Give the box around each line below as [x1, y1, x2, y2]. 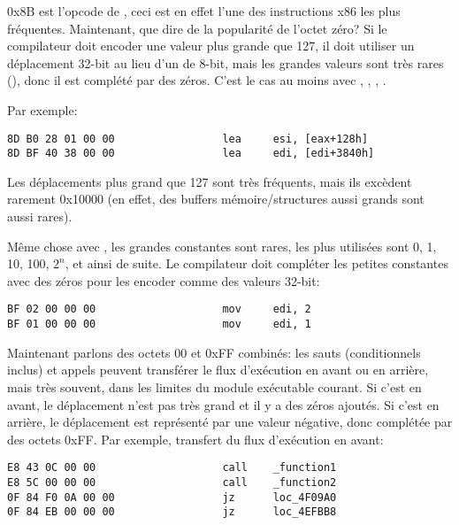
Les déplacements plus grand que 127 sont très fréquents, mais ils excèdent [7, 172, 412, 190]
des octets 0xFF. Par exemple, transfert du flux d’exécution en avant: [7, 429, 384, 448]
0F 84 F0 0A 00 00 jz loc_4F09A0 [7, 490, 337, 504]
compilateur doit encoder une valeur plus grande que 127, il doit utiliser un [7, 36, 415, 55]
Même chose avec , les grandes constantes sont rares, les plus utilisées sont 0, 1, [7, 236, 437, 255]
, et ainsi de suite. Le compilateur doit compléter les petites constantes [65, 254, 448, 273]
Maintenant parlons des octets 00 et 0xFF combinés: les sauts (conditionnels [7, 343, 421, 361]
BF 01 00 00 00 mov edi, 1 [7, 318, 311, 331]
